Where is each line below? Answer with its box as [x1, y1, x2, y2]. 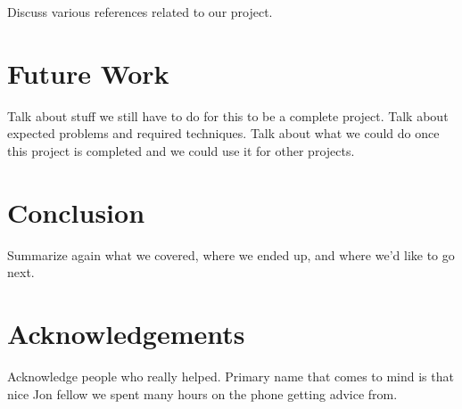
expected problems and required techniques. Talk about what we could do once [7, 124, 440, 143]
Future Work [7, 54, 169, 91]
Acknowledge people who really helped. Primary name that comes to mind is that [7, 366, 454, 385]
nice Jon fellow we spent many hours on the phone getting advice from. [7, 384, 398, 403]
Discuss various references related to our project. [7, 3, 273, 20]
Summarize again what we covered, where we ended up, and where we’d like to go [7, 245, 455, 264]
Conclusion [7, 193, 145, 230]
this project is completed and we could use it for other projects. [7, 141, 355, 160]
